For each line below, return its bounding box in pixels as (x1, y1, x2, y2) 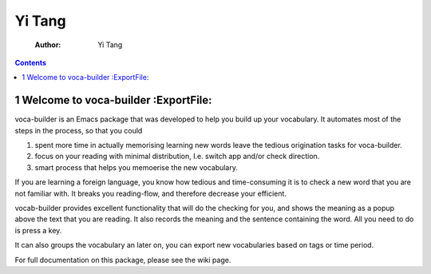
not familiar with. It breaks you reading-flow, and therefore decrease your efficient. (14, 189, 287, 198)
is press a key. (14, 225, 62, 235)
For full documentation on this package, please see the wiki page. (14, 255, 231, 264)
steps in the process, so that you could (14, 125, 143, 135)
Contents (14, 58, 47, 67)
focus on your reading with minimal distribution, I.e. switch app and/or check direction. (34, 152, 320, 161)
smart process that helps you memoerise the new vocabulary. (34, 162, 239, 172)
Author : (34, 40, 61, 50)
